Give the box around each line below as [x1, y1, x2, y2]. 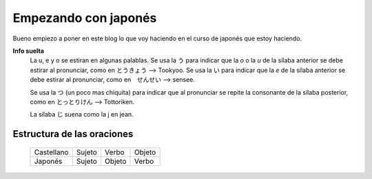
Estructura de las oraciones [12, 128, 134, 140]
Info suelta [12, 47, 45, 55]
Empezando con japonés [12, 10, 157, 25]
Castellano [34, 147, 69, 157]
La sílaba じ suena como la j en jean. [30, 110, 134, 119]
